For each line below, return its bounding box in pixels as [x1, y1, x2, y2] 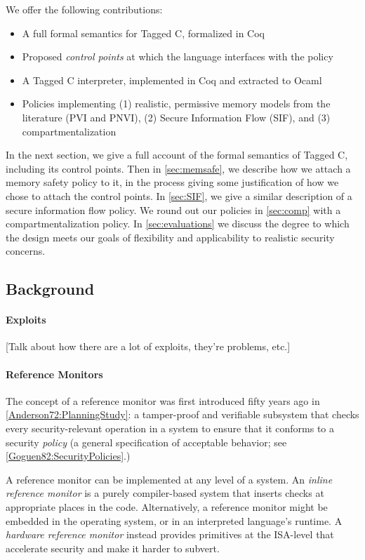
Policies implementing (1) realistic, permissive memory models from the [22, 96, 331, 111]
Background [6, 278, 95, 300]
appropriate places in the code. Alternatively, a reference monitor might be [6, 500, 328, 514]
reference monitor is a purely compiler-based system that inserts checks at [6, 486, 324, 500]
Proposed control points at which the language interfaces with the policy [22, 49, 333, 64]
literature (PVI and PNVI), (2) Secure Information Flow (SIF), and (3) [22, 109, 331, 124]
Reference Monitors [6, 366, 103, 381]
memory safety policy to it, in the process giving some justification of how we [6, 175, 339, 189]
